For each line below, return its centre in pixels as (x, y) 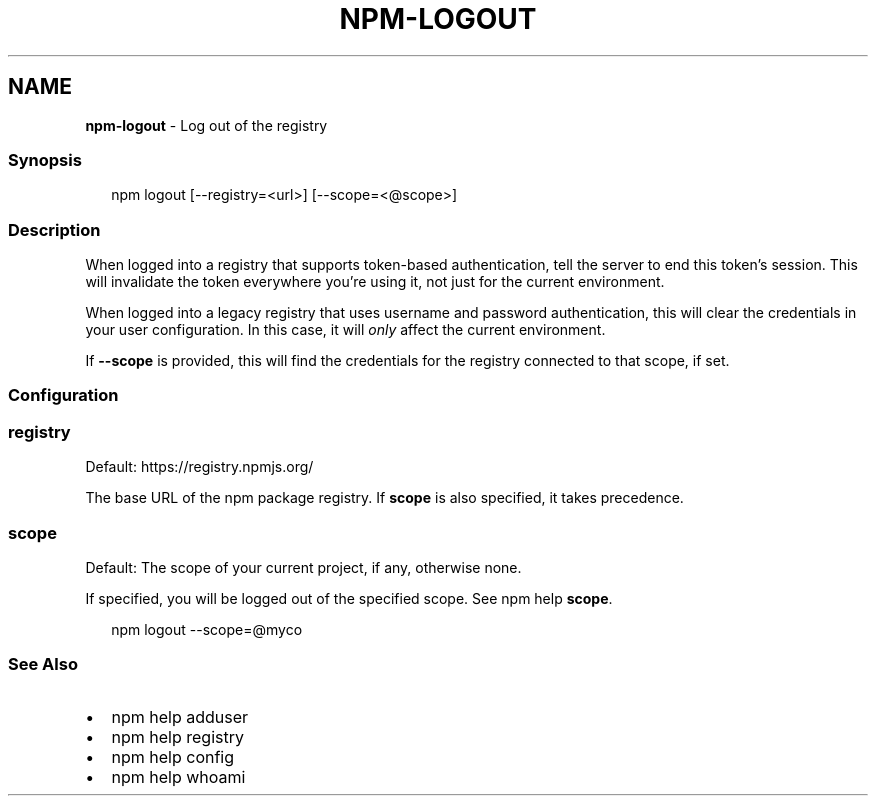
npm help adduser (180, 716)
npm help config (173, 756)
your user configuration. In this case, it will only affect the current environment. (345, 330)
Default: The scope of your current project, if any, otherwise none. (303, 567)
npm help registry (177, 736)
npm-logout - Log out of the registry (206, 125)
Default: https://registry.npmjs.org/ (199, 467)
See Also (43, 664)
